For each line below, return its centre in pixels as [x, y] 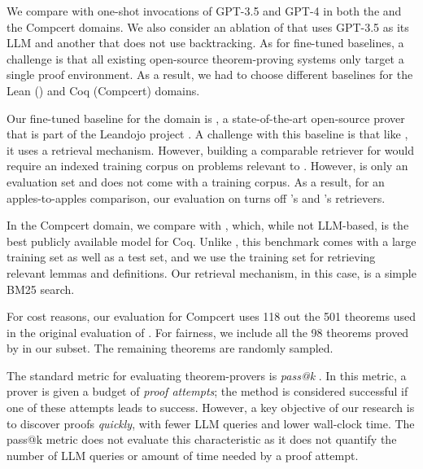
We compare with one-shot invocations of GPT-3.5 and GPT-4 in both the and [204, 11]
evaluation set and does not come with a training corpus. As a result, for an [196, 181]
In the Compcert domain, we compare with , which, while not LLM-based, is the [208, 225]
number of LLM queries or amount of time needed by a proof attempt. [183, 455]
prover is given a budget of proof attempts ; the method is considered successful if [207, 391]
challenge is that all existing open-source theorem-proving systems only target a [205, 58]
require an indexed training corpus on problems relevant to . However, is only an [207, 166]
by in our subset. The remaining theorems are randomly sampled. [170, 348]
